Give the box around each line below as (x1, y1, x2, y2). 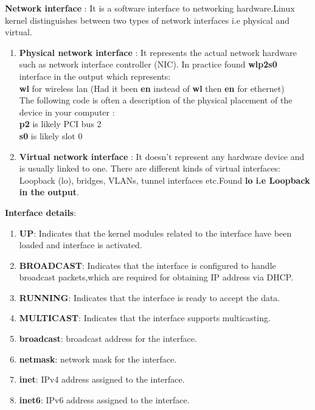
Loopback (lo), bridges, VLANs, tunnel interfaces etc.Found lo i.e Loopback (19, 173, 310, 186)
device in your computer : (19, 105, 115, 118)
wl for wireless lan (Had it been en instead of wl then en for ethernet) (19, 82, 285, 94)
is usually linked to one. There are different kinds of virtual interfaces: (19, 162, 280, 175)
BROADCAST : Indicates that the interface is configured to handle (19, 259, 276, 271)
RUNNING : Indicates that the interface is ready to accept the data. (19, 291, 280, 304)
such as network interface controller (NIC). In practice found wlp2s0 (19, 58, 277, 71)
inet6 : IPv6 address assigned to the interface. (19, 393, 190, 406)
